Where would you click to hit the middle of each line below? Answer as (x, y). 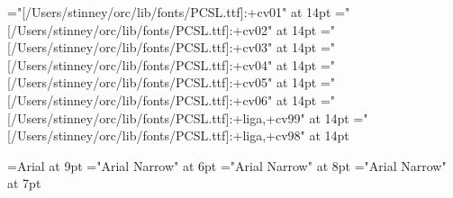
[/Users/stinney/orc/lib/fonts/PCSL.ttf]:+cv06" (140, 99)
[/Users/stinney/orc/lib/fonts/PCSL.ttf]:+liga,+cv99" (156, 117)
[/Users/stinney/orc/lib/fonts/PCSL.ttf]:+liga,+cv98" (156, 135)
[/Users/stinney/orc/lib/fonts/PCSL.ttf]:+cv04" (140, 64)
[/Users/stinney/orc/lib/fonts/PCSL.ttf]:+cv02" (140, 29)
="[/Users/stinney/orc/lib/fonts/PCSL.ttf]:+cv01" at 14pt (169, 12)
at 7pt (24, 183)
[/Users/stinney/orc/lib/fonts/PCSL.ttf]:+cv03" (140, 47)
